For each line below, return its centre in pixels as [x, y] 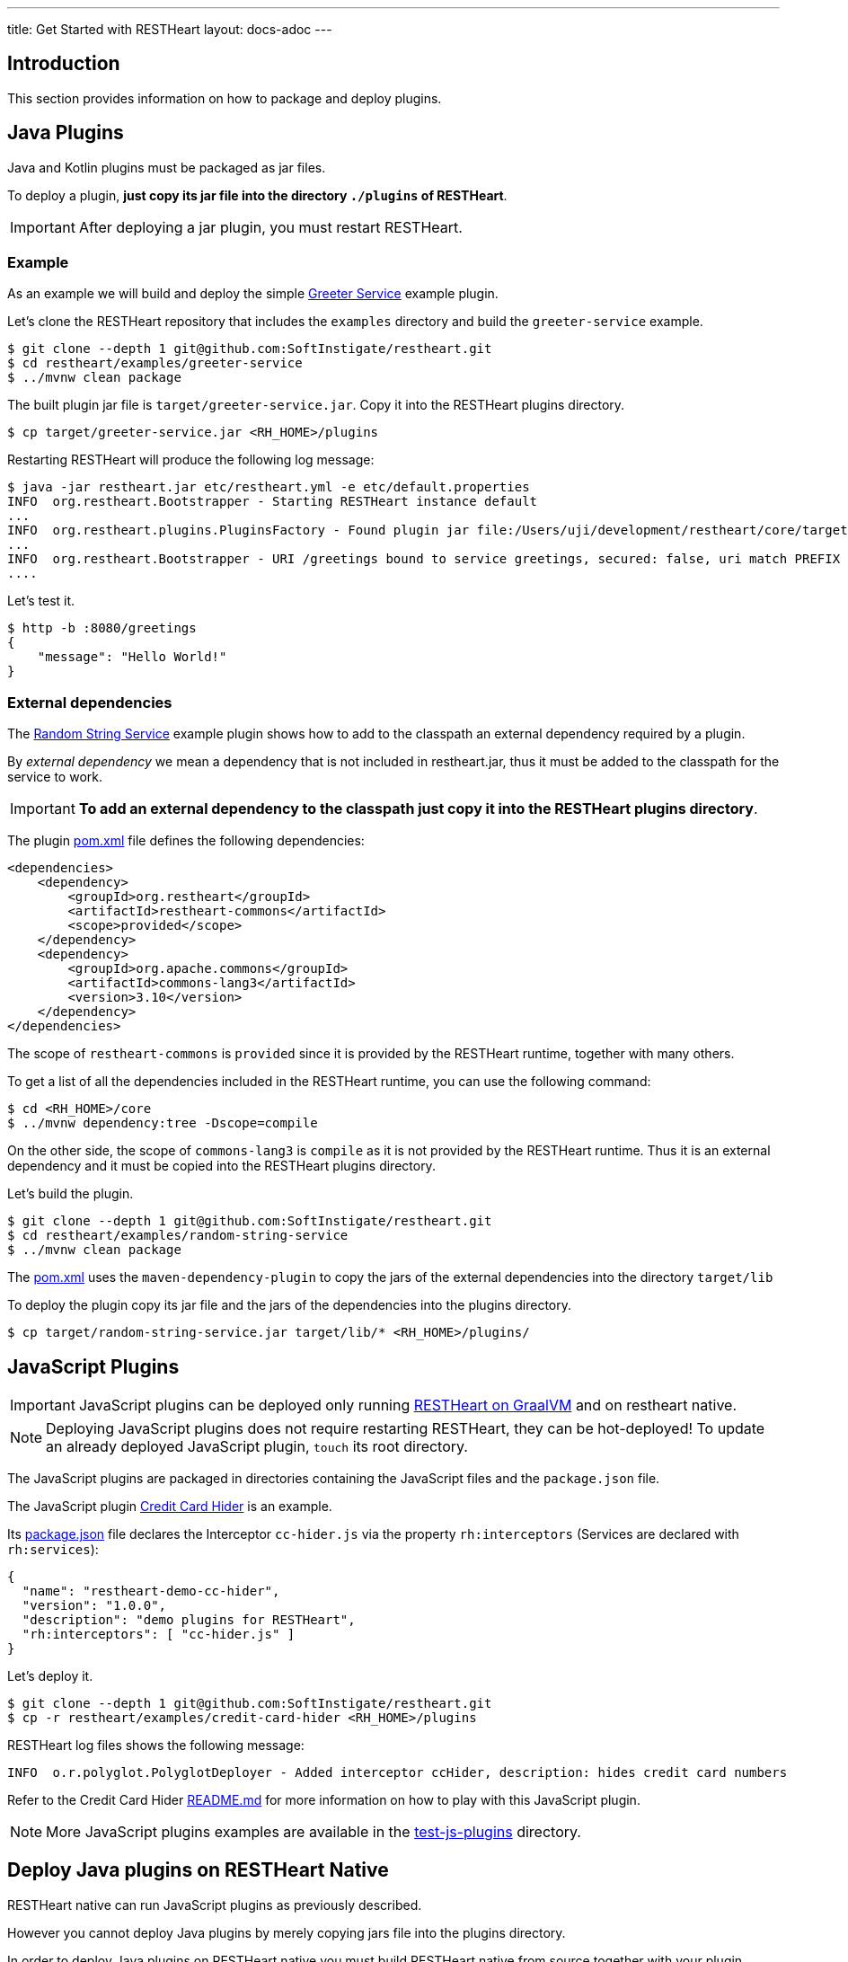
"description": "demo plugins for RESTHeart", [189, 1620]
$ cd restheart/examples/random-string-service [178, 1236]
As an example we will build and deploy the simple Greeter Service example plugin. [253, 294]
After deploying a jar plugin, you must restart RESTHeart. [270, 227]
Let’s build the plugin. [71, 1194]
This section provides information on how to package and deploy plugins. [225, 98]
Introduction [64, 64]
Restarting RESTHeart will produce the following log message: [191, 460]
